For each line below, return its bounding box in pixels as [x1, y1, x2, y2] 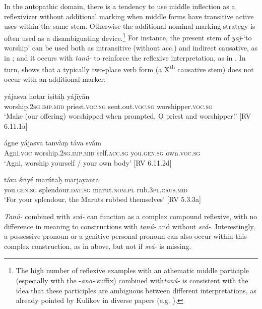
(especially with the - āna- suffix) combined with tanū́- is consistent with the [16, 275, 248, 285]
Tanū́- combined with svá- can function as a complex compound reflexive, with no [4, 211, 257, 221]
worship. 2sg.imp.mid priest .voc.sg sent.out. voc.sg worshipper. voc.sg [4, 100, 213, 111]
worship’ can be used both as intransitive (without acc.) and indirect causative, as [4, 42, 258, 53]
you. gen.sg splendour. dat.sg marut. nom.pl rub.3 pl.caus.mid [4, 184, 188, 194]
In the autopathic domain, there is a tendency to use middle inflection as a [4, 1, 235, 11]
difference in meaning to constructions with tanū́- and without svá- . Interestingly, [4, 221, 255, 231]
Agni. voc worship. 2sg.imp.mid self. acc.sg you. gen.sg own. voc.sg [4, 147, 201, 158]
